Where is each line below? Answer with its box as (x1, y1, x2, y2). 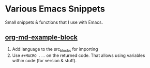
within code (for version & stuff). (12, 57, 77, 63)
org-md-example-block (5, 33, 78, 41)
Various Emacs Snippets (5, 3, 105, 14)
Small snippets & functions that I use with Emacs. (5, 19, 103, 25)
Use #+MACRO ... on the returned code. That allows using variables (12, 52, 145, 58)
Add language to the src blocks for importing (12, 46, 98, 53)
